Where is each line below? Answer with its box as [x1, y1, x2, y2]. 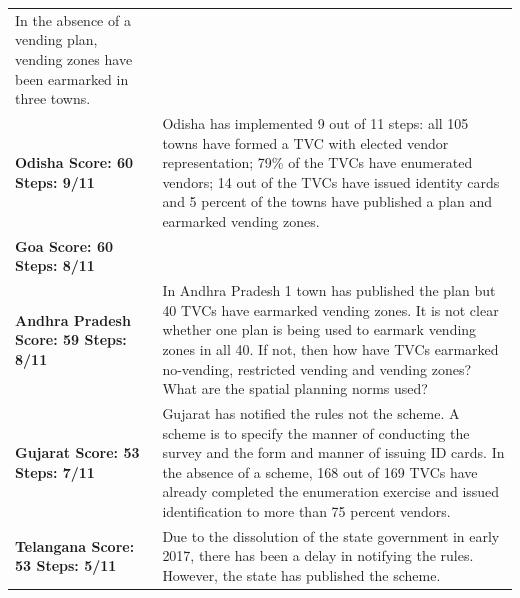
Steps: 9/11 [15, 171, 95, 192]
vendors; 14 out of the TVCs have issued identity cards [162, 171, 500, 192]
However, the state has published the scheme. [162, 565, 441, 586]
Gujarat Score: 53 [15, 442, 140, 463]
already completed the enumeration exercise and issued [162, 481, 500, 502]
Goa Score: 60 [15, 235, 114, 256]
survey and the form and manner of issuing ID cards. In [162, 442, 505, 463]
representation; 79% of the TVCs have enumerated [162, 152, 473, 173]
